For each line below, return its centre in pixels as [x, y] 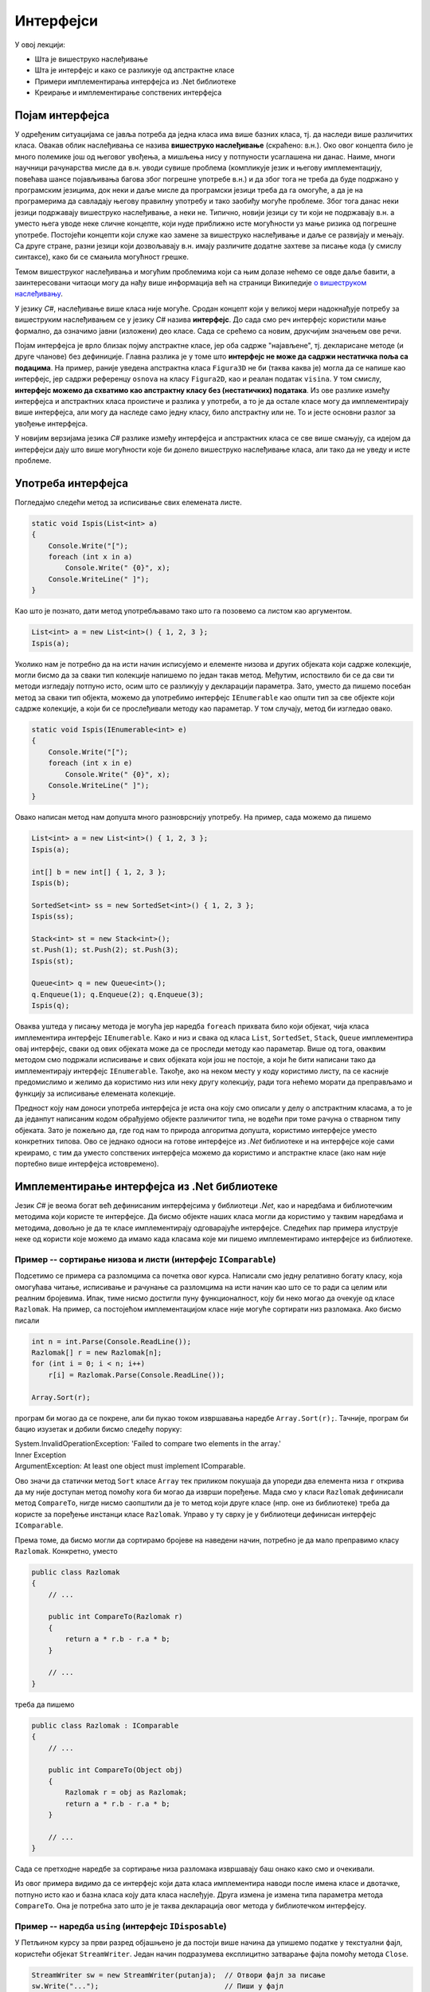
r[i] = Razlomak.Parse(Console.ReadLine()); [137, 1375]
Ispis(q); [51, 1006]
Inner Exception [41, 1455]
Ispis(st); [53, 961]
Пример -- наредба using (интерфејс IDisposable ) [121, 1926]
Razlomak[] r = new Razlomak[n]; [97, 1353]
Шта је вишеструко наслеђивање [92, 59]
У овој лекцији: [40, 45]
